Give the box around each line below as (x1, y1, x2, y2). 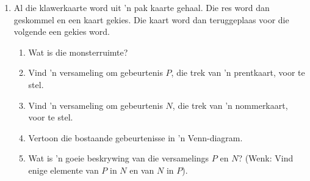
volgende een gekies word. (13, 25, 110, 38)
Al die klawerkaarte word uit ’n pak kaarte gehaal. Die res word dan (13, 1, 270, 13)
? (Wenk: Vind (238, 152, 294, 164)
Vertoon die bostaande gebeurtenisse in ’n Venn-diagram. (28, 131, 243, 144)
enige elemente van (28, 163, 99, 176)
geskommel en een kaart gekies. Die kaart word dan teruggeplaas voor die (13, 13, 289, 26)
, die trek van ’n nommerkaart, (172, 98, 288, 111)
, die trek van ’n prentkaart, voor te (171, 66, 305, 79)
